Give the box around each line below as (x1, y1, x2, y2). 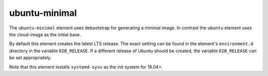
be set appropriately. (9, 55, 52, 61)
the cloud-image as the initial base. (9, 31, 81, 37)
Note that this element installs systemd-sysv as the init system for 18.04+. (9, 64, 163, 70)
